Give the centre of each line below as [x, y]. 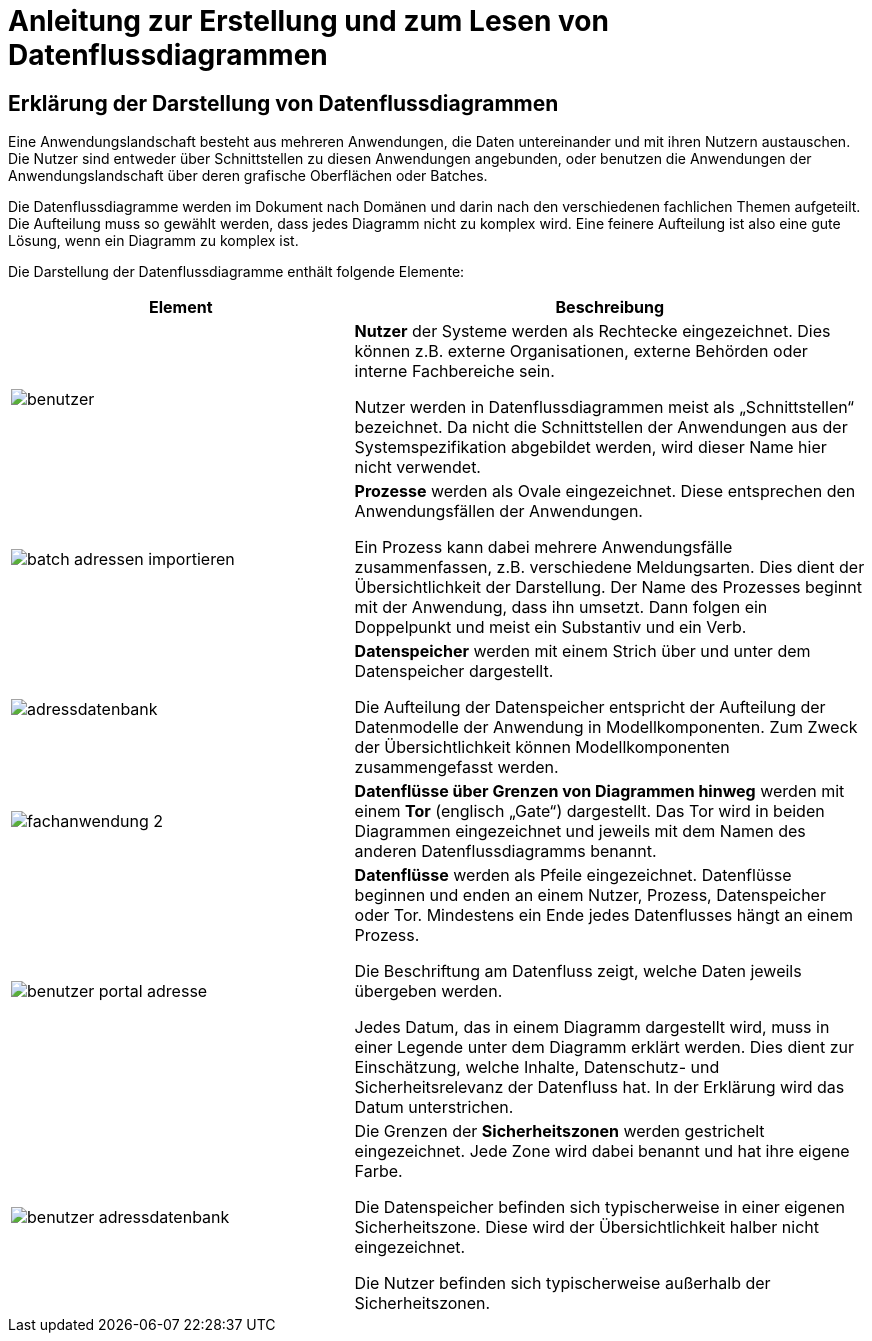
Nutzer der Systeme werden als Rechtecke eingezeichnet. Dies [592, 331]
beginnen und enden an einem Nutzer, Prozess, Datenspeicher [590, 895]
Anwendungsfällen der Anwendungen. [498, 511]
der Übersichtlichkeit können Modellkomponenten [542, 747]
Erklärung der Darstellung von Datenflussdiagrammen [283, 103]
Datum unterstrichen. [434, 1107]
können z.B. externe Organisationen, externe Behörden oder [581, 351]
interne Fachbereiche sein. [454, 371]
